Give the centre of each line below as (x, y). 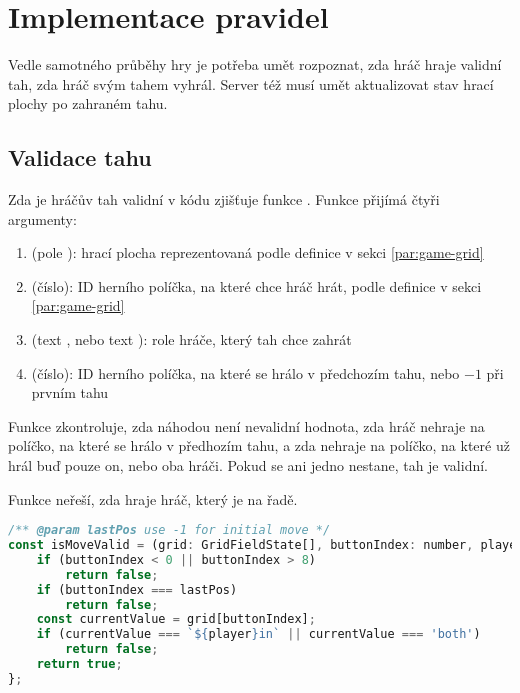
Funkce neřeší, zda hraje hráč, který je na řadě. (153, 498)
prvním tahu (70, 392)
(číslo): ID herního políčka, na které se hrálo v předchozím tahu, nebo (245, 372)
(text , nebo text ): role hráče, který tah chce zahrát (191, 339)
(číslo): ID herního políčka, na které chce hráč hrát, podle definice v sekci (256, 285)
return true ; (79, 664)
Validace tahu (80, 157)
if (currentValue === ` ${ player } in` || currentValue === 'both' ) (258, 634)
